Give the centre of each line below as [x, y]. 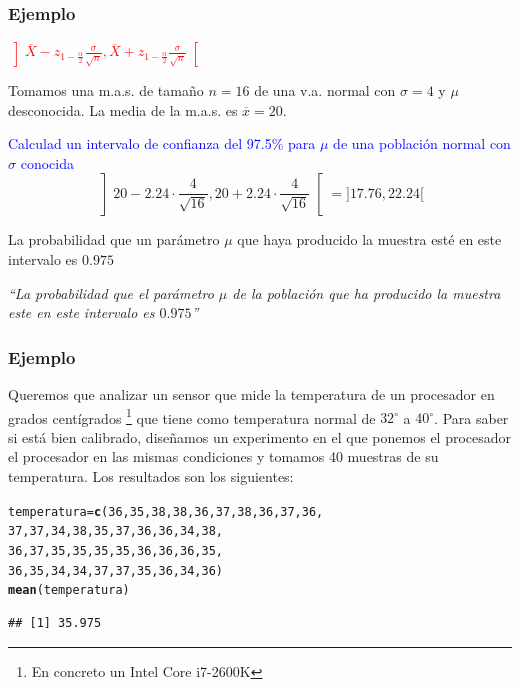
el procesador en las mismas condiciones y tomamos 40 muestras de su [223, 456]
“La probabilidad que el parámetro [111, 292]
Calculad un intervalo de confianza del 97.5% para [162, 143]
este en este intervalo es [81, 312]
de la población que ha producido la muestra [366, 292]
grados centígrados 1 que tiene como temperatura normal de [192, 416]
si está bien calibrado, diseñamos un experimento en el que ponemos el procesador [260, 436]
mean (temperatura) [69, 590]
